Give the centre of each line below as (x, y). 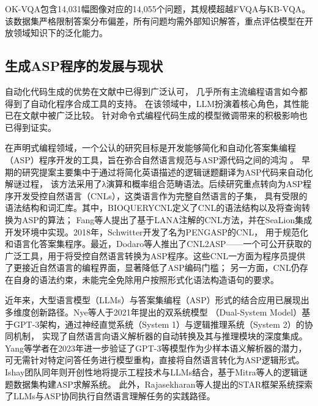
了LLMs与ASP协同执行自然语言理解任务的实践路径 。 (110, 396)
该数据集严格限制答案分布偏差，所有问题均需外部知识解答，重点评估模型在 (155, 20)
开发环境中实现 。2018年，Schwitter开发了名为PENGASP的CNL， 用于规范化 (157, 231)
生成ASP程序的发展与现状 (84, 66)
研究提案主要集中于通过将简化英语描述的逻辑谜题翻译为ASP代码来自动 (163, 172)
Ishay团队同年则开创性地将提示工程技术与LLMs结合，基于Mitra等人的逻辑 (152, 372)
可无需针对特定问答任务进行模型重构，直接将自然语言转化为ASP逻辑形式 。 (155, 360)
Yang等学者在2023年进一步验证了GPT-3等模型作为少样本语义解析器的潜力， (156, 348)
